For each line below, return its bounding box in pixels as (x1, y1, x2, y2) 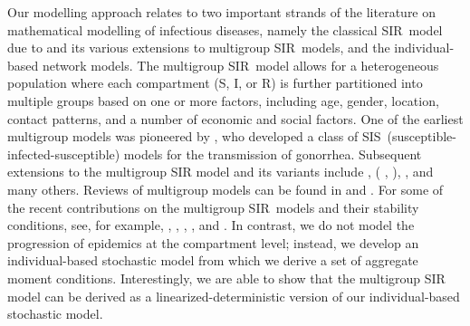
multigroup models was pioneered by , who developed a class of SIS (7, 127, 381, 146)
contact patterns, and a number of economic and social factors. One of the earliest (7, 109, 464, 128)
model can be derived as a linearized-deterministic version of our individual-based (7, 286, 460, 305)
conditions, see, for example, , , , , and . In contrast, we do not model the (7, 216, 415, 235)
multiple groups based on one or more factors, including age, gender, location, (7, 91, 439, 110)
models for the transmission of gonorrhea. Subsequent (123, 144, 422, 163)
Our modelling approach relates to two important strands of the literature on (7, 3, 436, 21)
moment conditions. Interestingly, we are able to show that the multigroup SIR (7, 268, 446, 287)
